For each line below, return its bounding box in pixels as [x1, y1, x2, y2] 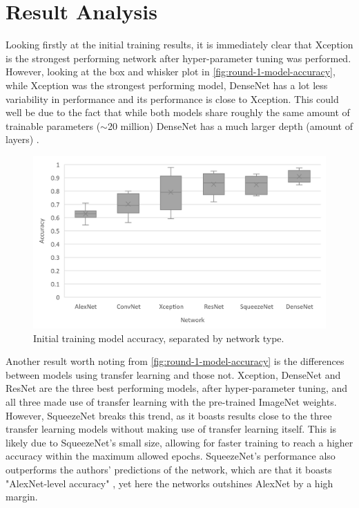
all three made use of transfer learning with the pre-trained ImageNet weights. [6, 394, 337, 408]
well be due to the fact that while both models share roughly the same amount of [6, 105, 350, 120]
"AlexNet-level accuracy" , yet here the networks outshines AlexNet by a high [6, 476, 333, 490]
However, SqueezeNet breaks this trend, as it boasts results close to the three [6, 408, 332, 422]
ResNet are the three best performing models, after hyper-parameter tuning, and [6, 381, 348, 395]
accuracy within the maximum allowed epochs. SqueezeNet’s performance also [6, 449, 336, 463]
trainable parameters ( [6, 118, 101, 133]
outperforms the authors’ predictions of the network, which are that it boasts [6, 462, 332, 476]
